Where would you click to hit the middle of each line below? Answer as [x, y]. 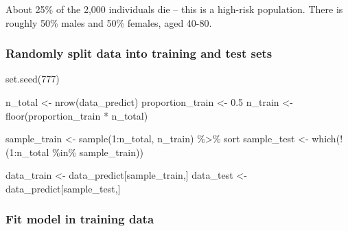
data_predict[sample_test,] [63, 188]
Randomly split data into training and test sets [139, 53]
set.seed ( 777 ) [33, 79]
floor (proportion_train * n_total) [77, 115]
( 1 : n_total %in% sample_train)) [74, 152]
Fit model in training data [80, 219]
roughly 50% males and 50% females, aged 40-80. [109, 22]
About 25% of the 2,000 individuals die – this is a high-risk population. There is [174, 9]
